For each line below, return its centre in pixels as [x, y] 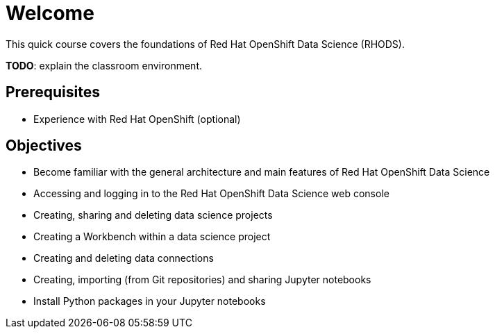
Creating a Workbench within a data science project [152, 237]
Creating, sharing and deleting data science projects [153, 215]
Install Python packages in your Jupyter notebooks [150, 301]
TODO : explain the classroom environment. [104, 65]
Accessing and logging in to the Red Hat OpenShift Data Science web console [211, 194]
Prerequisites [53, 92]
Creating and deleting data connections [124, 258]
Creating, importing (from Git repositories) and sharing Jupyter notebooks [202, 280]
